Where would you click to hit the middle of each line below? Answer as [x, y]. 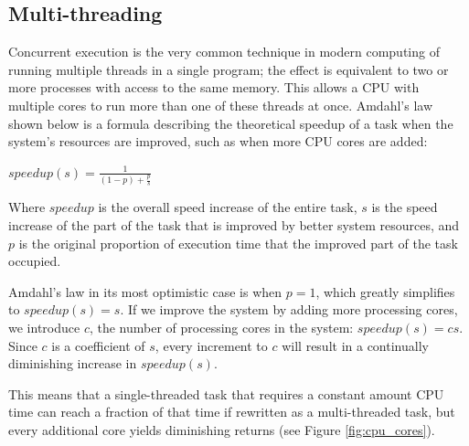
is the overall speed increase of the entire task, [228, 207]
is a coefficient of [98, 345]
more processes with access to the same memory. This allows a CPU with [214, 87]
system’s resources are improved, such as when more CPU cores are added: [218, 141]
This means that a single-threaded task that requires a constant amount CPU [226, 393]
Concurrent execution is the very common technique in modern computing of [224, 52]
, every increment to [211, 345]
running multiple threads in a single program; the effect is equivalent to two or [229, 69]
